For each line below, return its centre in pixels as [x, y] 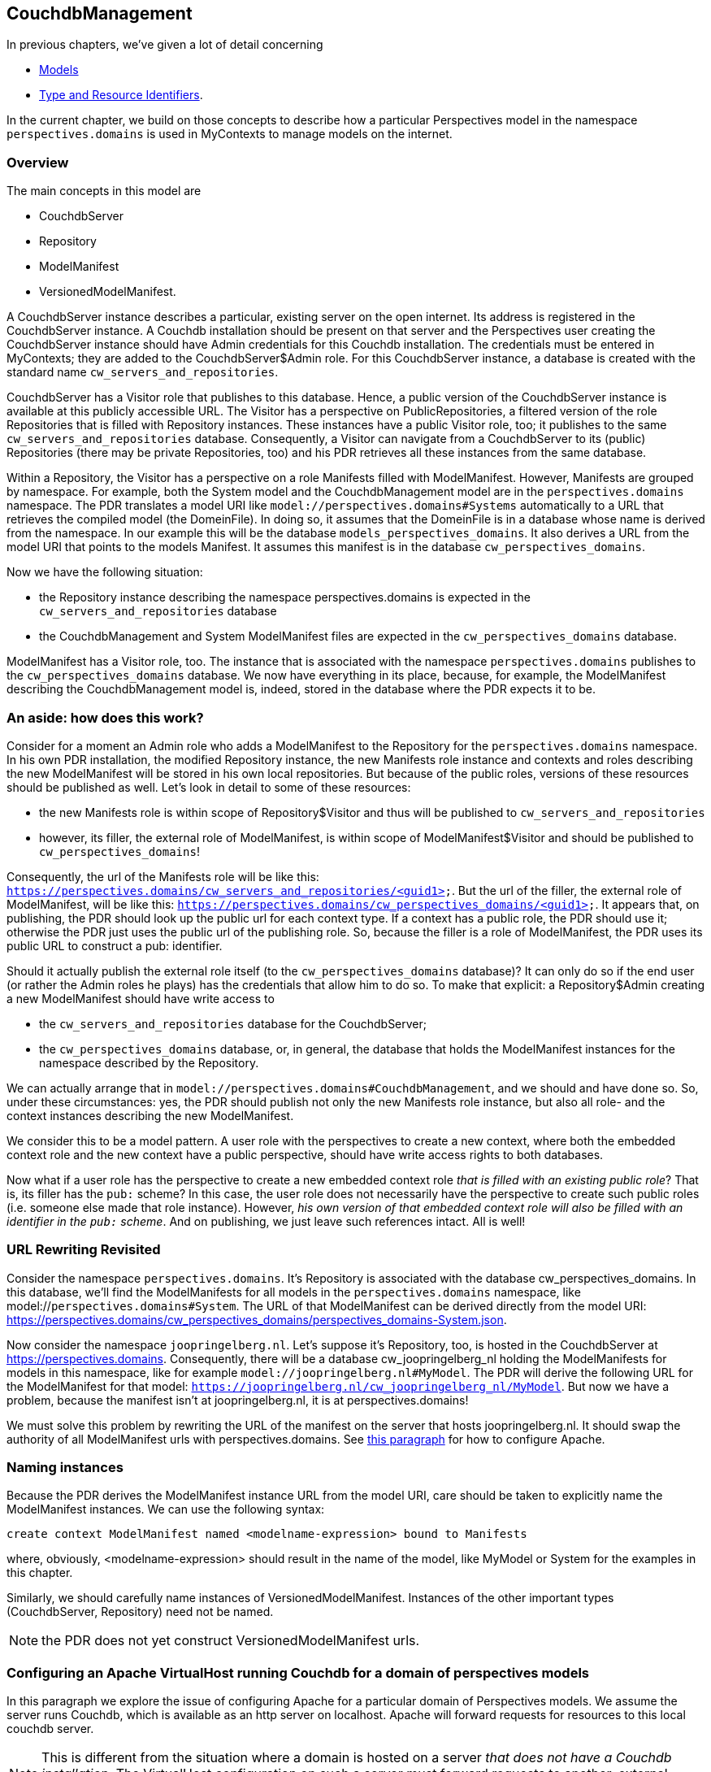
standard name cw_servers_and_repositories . [143, 372]
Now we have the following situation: [105, 572]
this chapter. [40, 1573]
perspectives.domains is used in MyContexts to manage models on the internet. [230, 134]
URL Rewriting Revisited [84, 1250]
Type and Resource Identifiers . [121, 95]
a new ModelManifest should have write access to [141, 998]
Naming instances [65, 1468]
